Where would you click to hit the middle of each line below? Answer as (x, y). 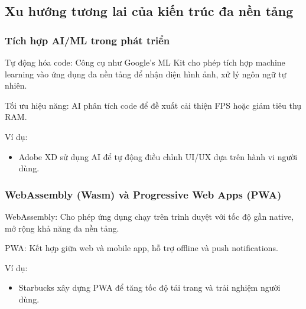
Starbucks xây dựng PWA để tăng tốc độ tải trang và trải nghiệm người (149, 287)
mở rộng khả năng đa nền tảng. (62, 228)
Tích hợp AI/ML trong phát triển (87, 40)
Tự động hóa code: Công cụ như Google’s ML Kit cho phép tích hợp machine (145, 62)
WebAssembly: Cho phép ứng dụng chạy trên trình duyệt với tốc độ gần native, (149, 216)
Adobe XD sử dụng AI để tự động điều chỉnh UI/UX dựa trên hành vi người (158, 156)
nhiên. (16, 85)
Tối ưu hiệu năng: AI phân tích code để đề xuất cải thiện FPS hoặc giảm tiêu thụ (153, 105)
